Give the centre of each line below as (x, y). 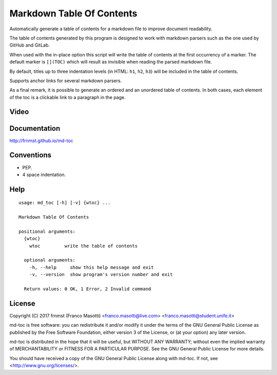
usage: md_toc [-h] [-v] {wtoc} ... (65, 203)
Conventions (31, 155)
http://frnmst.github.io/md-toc (42, 141)
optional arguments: (50, 260)
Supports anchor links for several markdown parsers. (66, 81)
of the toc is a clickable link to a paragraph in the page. (67, 97)
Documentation (35, 128)
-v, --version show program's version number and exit (101, 275)
